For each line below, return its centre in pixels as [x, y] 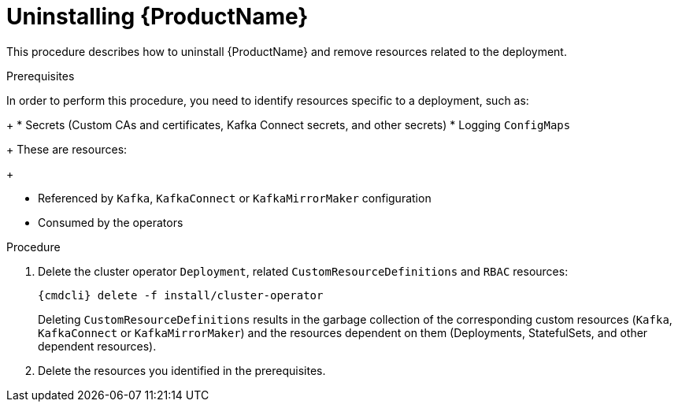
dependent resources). [97, 346]
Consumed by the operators [111, 222]
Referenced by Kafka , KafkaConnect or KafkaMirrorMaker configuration [235, 198]
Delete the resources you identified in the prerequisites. [182, 370]
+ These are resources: [67, 149]
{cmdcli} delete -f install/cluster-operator [181, 295]
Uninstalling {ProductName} [157, 17]
